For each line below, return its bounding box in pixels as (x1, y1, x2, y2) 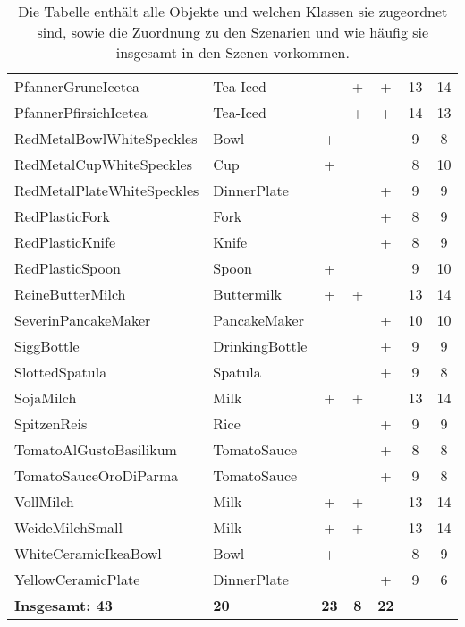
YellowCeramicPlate (14, 569, 140, 589)
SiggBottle (14, 335, 80, 356)
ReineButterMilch (14, 284, 126, 304)
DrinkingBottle (213, 335, 308, 356)
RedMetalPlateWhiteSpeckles (14, 180, 199, 200)
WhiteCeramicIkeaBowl (14, 543, 162, 563)
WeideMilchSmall (14, 517, 123, 538)
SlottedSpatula (14, 361, 107, 382)
